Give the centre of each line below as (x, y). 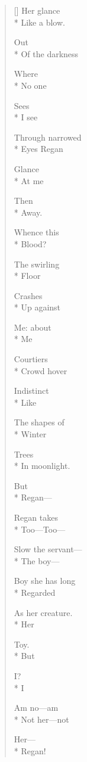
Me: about (33, 327)
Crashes (28, 295)
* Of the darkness (46, 53)
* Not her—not (41, 719)
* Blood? (30, 243)
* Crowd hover (41, 370)
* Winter (30, 434)
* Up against (37, 307)
